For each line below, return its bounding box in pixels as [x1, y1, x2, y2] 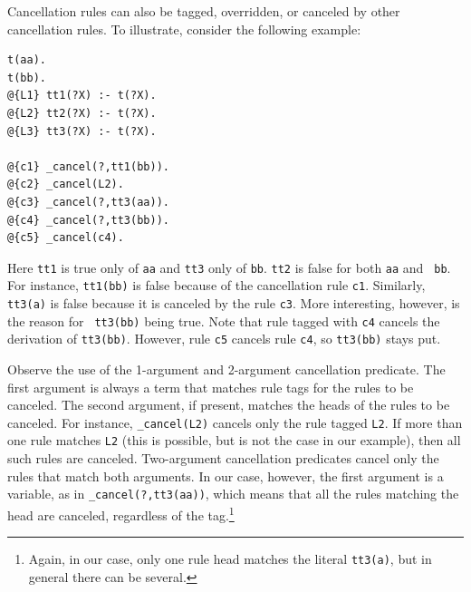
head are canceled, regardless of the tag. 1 [7, 502, 235, 524]
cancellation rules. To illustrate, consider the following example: [7, 19, 361, 38]
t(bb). [7, 71, 46, 84]
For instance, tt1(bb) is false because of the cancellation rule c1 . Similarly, [7, 276, 426, 295]
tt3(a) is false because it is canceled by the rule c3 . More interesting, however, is [7, 294, 460, 313]
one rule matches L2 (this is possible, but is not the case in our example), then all [7, 431, 461, 450]
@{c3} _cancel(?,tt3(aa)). [7, 195, 169, 209]
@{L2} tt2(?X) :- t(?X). [7, 106, 157, 120]
